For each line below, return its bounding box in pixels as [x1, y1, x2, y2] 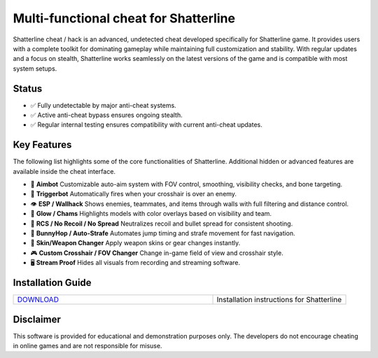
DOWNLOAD [17, 295, 59, 305]
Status [13, 83, 43, 95]
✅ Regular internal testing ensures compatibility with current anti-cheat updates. [30, 121, 262, 129]
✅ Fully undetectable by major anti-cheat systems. [30, 101, 176, 109]
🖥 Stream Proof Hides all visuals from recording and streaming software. [30, 259, 241, 267]
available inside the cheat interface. [13, 167, 115, 175]
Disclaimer [13, 313, 61, 325]
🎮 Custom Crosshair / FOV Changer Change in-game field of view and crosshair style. [30, 249, 283, 257]
